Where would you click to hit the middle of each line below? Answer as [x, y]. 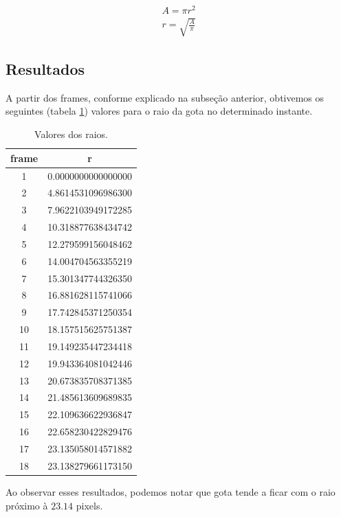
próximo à [27, 505]
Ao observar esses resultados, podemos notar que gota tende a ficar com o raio [170, 491]
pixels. [89, 505]
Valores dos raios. [71, 134]
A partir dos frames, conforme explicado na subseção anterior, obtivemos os [165, 97]
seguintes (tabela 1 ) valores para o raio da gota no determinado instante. [159, 111]
